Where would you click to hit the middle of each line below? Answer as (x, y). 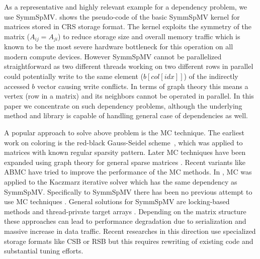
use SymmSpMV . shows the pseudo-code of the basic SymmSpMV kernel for (122, 16)
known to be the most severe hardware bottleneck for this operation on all (119, 47)
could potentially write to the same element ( (74, 76)
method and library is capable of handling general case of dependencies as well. (126, 115)
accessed (17, 86)
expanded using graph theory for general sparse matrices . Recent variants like (125, 162)
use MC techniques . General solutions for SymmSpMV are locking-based (117, 201)
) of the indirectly (211, 76)
